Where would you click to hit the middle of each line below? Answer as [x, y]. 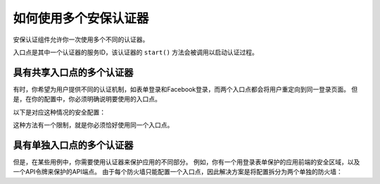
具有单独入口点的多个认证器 [73, 145]
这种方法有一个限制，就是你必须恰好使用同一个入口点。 [93, 125]
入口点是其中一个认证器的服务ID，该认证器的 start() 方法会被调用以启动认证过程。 [135, 52]
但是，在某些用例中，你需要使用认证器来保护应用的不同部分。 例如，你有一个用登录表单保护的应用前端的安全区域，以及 [186, 161]
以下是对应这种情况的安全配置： [59, 112]
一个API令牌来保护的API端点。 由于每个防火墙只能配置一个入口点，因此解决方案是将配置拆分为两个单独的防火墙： [178, 172]
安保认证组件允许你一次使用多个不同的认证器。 [81, 39]
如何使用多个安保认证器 [81, 18]
